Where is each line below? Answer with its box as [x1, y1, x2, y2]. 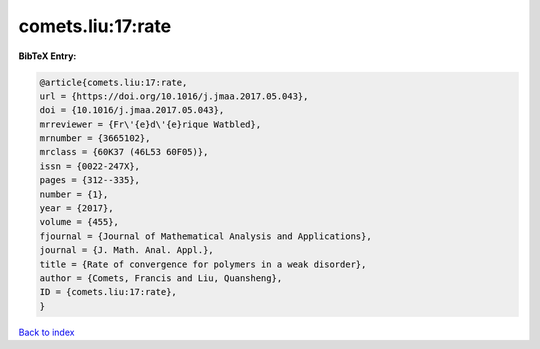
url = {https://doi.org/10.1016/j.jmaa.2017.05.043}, [39, 90, 309, 102]
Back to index [18, 326, 75, 338]
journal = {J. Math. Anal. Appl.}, [39, 245, 214, 256]
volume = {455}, [39, 216, 120, 228]
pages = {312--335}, [39, 175, 140, 186]
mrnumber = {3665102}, [39, 133, 151, 144]
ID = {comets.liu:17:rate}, [39, 286, 177, 298]
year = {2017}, [39, 203, 114, 214]
